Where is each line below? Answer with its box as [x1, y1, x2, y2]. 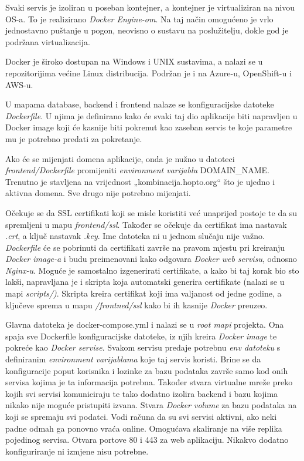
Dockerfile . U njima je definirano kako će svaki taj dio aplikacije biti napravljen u [5, 109, 298, 122]
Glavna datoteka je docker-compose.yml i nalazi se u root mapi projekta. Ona [5, 318, 284, 331]
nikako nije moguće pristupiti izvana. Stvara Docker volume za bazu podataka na [5, 399, 297, 411]
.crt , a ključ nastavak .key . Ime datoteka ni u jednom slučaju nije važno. [5, 230, 265, 242]
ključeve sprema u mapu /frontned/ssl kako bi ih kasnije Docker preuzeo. [5, 298, 268, 311]
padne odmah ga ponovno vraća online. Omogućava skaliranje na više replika [5, 422, 282, 434]
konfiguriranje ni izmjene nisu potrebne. [5, 445, 149, 457]
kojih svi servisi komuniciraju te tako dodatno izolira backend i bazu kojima [5, 387, 278, 399]
